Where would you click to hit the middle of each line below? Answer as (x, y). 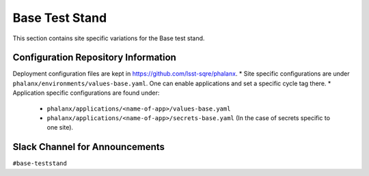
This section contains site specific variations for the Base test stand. (109, 38)
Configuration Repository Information (95, 58)
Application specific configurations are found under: (86, 93)
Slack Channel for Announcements (89, 147)
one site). (60, 128)
